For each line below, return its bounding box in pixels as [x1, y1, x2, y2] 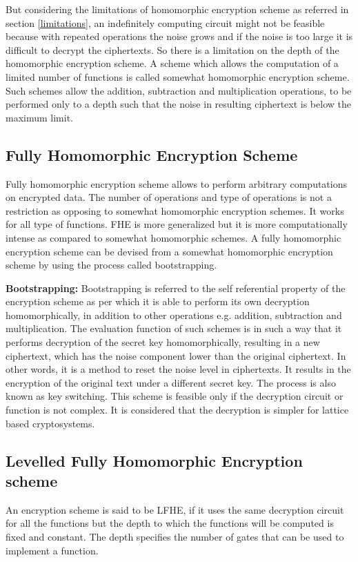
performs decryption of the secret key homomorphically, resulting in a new [6, 335, 320, 349]
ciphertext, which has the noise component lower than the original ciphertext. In [6, 348, 346, 362]
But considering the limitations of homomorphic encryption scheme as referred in [6, 2, 349, 16]
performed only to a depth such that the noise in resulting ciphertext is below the [6, 97, 351, 111]
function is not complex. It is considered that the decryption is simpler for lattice [6, 403, 349, 417]
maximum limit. [6, 110, 73, 124]
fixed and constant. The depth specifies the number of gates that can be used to [6, 530, 344, 544]
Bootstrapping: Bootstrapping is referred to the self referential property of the [6, 280, 346, 295]
